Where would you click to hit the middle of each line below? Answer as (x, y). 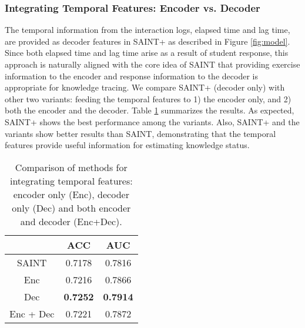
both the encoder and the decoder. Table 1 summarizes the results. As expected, (150, 110)
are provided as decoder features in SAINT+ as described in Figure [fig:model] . (148, 41)
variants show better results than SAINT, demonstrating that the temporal (140, 133)
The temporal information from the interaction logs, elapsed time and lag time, (148, 30)
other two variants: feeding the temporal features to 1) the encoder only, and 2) (148, 98)
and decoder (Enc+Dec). (71, 221)
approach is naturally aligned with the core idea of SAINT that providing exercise (152, 64)
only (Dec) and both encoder (71, 207)
